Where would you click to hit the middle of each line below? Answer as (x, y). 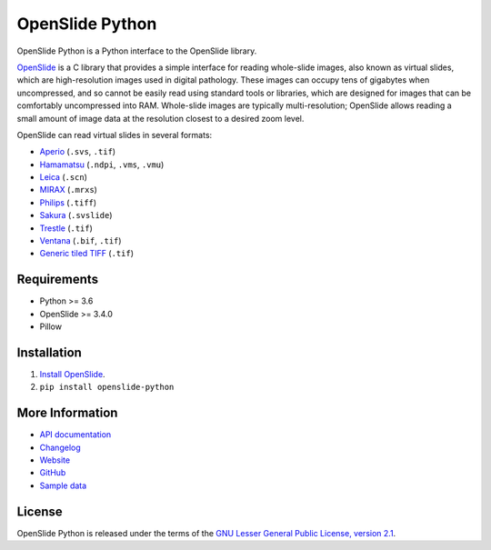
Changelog (60, 447)
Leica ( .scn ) (64, 177)
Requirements (58, 280)
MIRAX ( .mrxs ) (68, 190)
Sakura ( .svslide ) (76, 215)
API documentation (75, 435)
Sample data (63, 485)
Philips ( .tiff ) (68, 202)
